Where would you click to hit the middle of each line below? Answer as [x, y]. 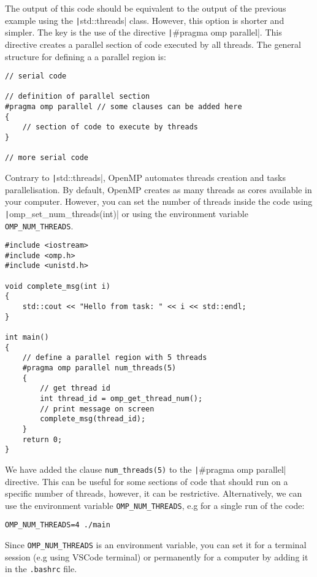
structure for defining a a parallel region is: [86, 56]
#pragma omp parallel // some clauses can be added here [124, 107]
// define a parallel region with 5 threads [115, 358]
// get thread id [75, 388]
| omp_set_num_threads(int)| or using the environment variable [127, 213]
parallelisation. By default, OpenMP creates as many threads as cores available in [158, 189]
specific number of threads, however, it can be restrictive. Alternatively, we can [154, 493]
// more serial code [47, 158]
